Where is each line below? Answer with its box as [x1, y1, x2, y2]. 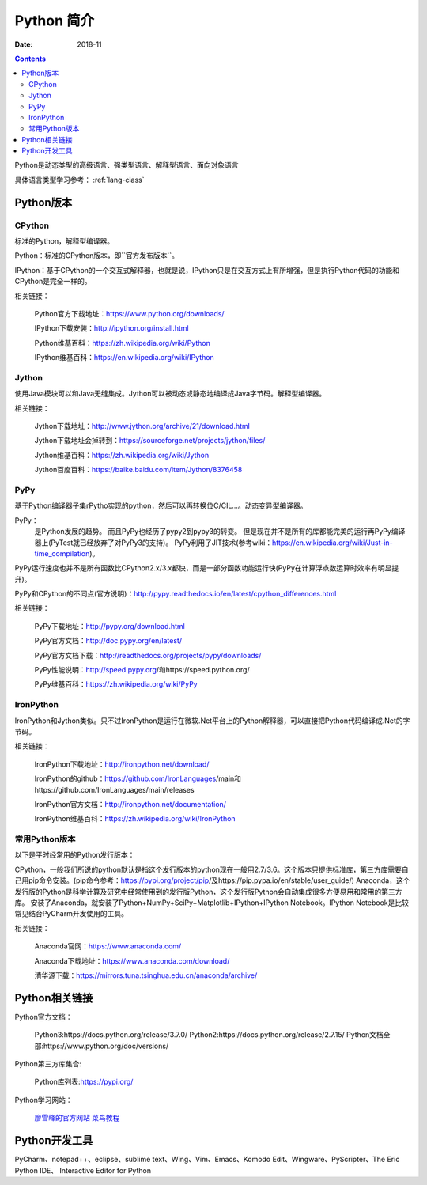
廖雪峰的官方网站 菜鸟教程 [34, 1113, 120, 1123]
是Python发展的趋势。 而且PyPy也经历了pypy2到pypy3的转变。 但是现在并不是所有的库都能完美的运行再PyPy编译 [34, 527, 406, 536]
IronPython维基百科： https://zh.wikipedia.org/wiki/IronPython [34, 814, 236, 823]
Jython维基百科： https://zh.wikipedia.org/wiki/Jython [34, 450, 210, 460]
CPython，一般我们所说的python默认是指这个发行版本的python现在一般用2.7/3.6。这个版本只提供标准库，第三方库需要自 [14, 865, 409, 874]
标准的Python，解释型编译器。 [14, 237, 115, 245]
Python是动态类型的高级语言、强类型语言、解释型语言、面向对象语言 [14, 161, 239, 170]
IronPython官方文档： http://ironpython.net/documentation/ [34, 799, 227, 808]
